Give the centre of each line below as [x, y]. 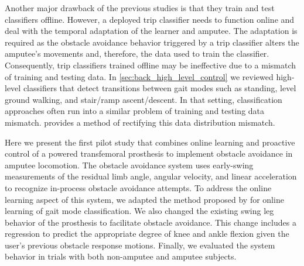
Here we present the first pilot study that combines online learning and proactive [150, 142]
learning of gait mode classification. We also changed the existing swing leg [139, 211]
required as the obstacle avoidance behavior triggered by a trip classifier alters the [152, 42]
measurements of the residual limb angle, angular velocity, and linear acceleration [151, 176]
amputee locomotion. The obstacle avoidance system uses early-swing [129, 165]
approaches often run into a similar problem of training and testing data [135, 111]
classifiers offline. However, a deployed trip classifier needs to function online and [150, 19]
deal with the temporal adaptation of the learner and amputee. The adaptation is [151, 31]
